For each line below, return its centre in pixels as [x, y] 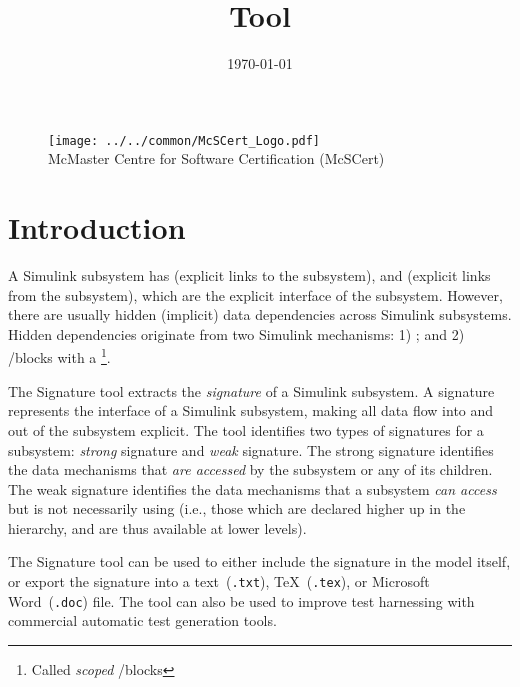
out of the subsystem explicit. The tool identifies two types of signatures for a [246, 429]
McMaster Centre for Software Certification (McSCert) [216, 158]
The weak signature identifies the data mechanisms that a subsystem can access [252, 488]
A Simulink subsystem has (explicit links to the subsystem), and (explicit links [249, 275]
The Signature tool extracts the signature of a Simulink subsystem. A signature [251, 390]
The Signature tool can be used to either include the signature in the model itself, [259, 561]
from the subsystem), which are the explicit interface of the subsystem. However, [255, 294]
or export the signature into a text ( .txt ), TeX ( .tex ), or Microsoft [219, 581]
